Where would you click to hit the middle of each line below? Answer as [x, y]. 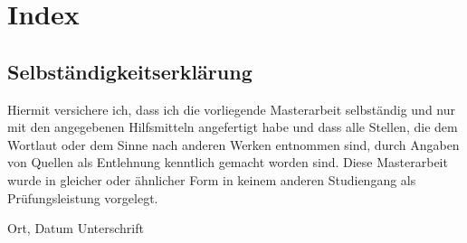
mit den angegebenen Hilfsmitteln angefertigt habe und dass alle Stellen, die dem [233, 127]
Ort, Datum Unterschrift [76, 228]
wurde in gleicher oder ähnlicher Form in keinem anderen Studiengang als [212, 179]
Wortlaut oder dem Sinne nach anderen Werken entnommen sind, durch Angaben [233, 144]
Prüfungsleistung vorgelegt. [83, 197]
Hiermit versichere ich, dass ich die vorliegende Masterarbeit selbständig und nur [232, 109]
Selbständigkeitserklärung [130, 71]
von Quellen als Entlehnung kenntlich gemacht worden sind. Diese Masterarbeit [228, 162]
